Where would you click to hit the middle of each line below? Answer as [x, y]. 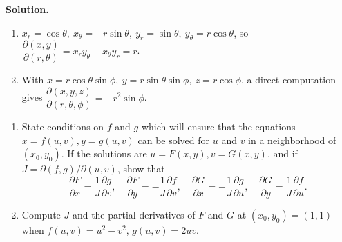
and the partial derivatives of [134, 214]
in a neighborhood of [292, 140]
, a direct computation [288, 80]
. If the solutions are [104, 153]
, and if [282, 153]
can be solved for [174, 140]
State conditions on [63, 127]
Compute [41, 214]
